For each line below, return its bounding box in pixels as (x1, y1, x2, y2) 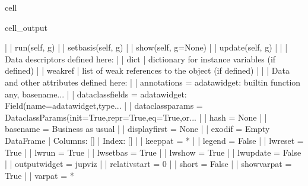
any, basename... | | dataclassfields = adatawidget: (5, 87, 187, 100)
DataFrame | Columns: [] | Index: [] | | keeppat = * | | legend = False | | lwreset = (5, 134, 304, 146)
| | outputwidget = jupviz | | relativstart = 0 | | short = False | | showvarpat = (5, 157, 292, 170)
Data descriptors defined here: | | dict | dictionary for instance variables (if (5, 52, 276, 65)
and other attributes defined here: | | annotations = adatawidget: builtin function (5, 75, 301, 88)
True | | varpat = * (5, 169, 74, 181)
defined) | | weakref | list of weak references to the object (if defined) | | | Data (5, 64, 290, 77)
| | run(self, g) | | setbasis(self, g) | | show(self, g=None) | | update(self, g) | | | (5, 41, 288, 53)
